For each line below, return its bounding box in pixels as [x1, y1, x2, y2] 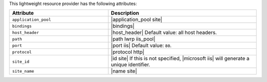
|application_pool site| [111, 16, 163, 23]
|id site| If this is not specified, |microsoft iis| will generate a [111, 55, 250, 62]
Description [111, 10, 139, 17]
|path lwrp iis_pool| [111, 36, 156, 42]
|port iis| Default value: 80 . [111, 42, 172, 49]
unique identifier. [111, 61, 150, 68]
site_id [12, 59, 30, 64]
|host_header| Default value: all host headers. [111, 29, 217, 36]
